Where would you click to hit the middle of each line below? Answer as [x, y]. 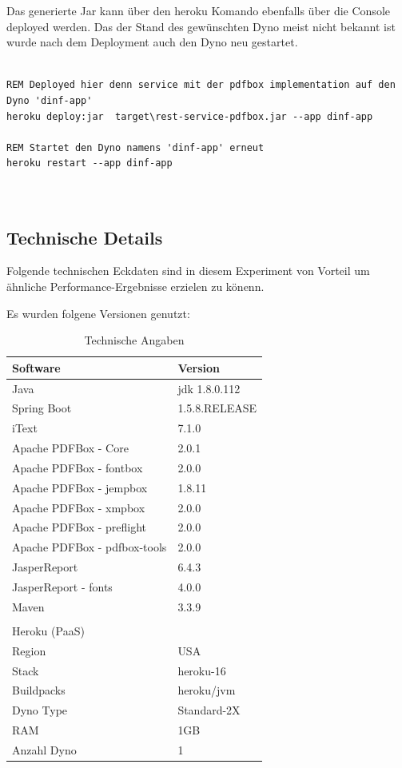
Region [29, 650]
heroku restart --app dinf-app [90, 163]
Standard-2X [209, 710]
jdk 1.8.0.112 [209, 388]
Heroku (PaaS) [48, 630]
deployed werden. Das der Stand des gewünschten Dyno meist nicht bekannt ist [201, 26]
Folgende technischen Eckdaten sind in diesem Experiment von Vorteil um [188, 271]
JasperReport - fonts [62, 586]
